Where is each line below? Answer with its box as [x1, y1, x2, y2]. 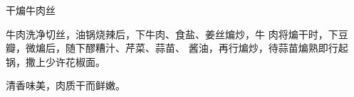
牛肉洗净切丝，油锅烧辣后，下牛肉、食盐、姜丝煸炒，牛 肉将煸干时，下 [6, 26, 338, 41]
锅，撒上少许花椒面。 [6, 54, 105, 69]
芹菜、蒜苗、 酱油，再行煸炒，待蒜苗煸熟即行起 [125, 40, 348, 55]
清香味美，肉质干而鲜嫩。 [6, 78, 125, 93]
